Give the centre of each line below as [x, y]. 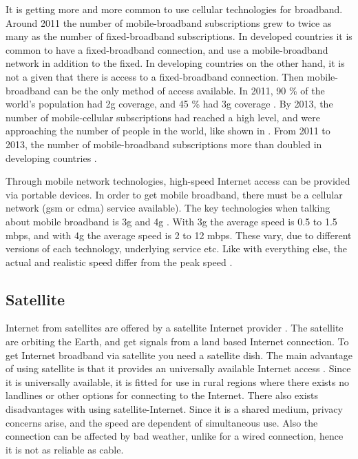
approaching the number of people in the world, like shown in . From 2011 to [168, 131]
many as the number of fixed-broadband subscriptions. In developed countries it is [179, 36]
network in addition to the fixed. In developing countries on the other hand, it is [175, 63]
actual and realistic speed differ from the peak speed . [119, 262]
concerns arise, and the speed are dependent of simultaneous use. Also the [162, 422]
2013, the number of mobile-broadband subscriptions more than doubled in [164, 144]
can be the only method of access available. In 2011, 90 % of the [189, 90]
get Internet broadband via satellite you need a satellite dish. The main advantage [179, 355]
